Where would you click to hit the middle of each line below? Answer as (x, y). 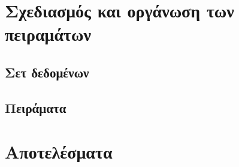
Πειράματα (36, 107)
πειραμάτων (48, 34)
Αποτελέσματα (59, 152)
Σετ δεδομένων (47, 72)
